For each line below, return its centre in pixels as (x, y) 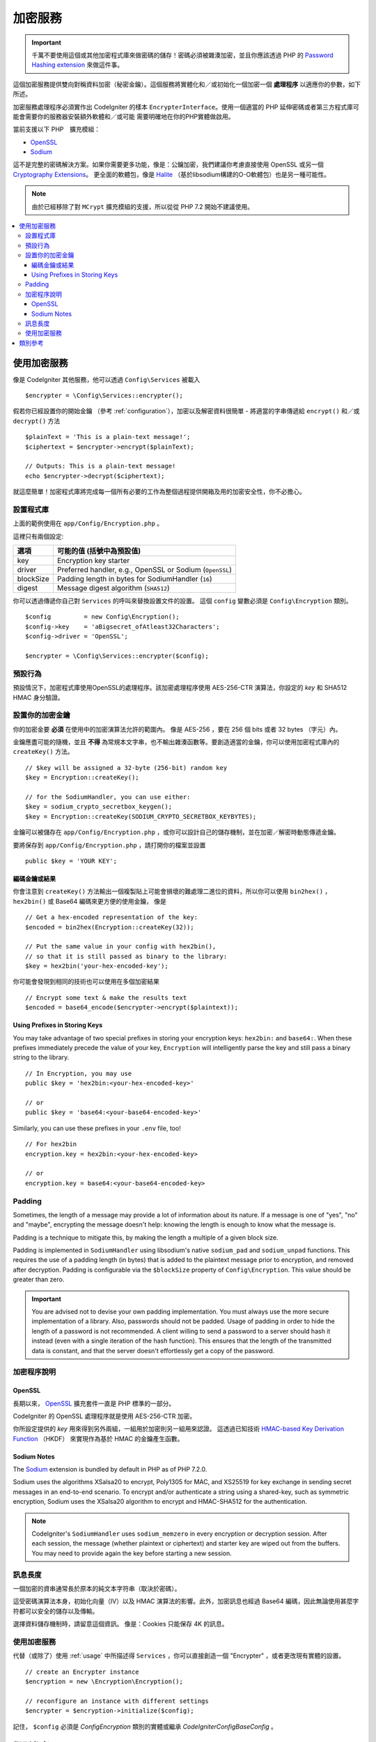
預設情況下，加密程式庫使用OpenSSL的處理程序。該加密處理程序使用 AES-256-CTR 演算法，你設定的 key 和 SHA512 (180, 688)
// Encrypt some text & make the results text (106, 997)
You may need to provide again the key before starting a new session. (132, 1553)
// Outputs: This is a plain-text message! (101, 466)
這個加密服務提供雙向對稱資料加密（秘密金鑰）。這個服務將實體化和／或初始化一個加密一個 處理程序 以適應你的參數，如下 (187, 84)
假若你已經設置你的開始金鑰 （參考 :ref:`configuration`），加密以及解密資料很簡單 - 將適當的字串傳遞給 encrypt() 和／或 (186, 411)
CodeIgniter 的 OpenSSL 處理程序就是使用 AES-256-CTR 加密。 (104, 1416)
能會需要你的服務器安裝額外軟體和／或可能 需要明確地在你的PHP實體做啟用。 (124, 116)
